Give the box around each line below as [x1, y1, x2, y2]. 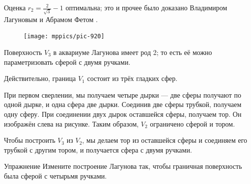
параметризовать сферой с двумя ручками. [4, 56, 131, 67]
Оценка [4, 2, 26, 12]
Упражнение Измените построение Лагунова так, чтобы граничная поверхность [4, 161, 242, 171]
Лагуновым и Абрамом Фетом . [4, 14, 98, 24]
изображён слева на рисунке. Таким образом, [4, 118, 139, 129]
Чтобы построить [4, 135, 56, 145]
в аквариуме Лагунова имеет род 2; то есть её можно [53, 47, 212, 57]
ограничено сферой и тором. [150, 118, 235, 129]
